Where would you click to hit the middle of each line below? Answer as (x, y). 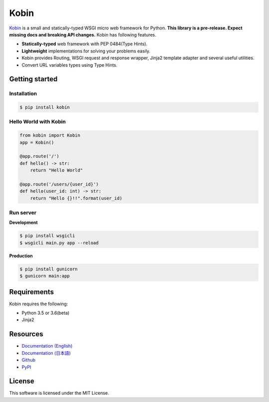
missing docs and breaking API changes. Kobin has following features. (83, 34)
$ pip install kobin (45, 107)
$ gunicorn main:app (45, 276)
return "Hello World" (57, 170)
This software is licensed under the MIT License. (59, 393)
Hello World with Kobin (37, 122)
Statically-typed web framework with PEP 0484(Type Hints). (85, 44)
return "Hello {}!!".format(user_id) (76, 198)
